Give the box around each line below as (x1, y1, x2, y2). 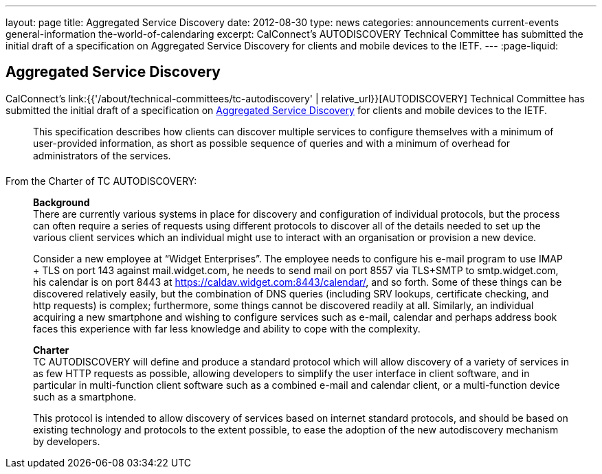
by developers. (33, 435, 100, 447)
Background (33, 196, 90, 208)
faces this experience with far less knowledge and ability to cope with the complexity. (33, 322, 421, 335)
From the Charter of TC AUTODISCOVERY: (5, 174, 197, 187)
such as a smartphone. (33, 390, 137, 403)
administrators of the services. (33, 149, 171, 161)
